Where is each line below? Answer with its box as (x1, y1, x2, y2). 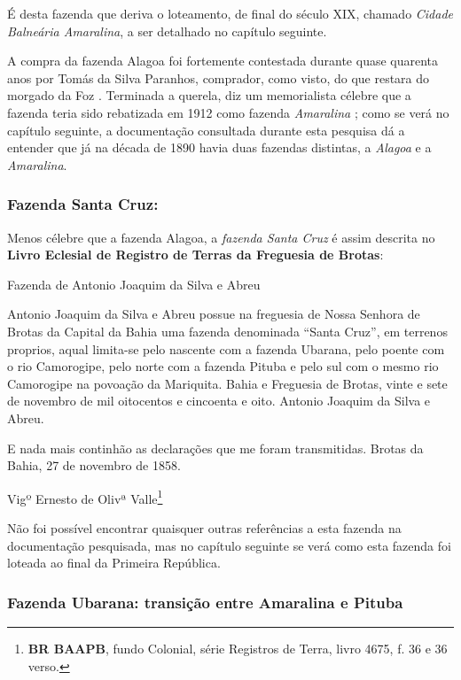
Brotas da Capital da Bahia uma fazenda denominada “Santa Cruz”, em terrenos (7, 321, 448, 340)
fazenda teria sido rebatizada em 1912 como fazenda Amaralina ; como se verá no (7, 103, 449, 121)
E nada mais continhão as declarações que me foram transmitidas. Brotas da (7, 438, 424, 457)
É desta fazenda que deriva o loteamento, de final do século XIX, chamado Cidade (7, 4, 454, 22)
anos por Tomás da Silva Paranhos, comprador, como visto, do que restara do (7, 68, 430, 87)
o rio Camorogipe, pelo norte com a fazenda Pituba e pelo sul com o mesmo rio (7, 357, 439, 375)
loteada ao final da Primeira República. (7, 553, 221, 572)
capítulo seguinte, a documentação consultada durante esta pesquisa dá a (7, 120, 405, 139)
